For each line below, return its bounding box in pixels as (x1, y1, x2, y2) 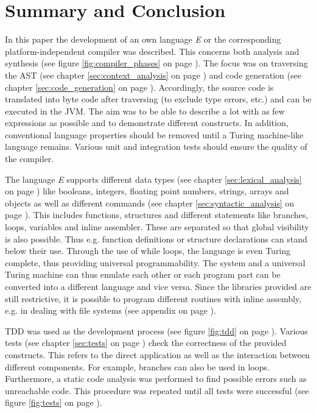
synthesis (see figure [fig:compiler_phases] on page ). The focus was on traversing (5, 57, 308, 69)
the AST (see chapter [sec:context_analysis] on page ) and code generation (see (5, 68, 301, 81)
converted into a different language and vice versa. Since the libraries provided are (5, 280, 312, 292)
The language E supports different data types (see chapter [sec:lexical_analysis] (5, 172, 302, 185)
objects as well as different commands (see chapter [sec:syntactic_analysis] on (5, 196, 295, 209)
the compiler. (5, 152, 54, 165)
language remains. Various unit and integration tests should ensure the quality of (5, 140, 307, 153)
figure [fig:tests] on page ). (5, 396, 102, 409)
